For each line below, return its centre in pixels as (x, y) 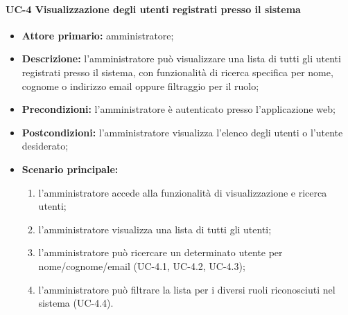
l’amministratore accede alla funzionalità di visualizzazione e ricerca (183, 192)
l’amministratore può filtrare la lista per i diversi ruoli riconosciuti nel (187, 289)
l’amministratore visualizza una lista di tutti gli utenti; (155, 229)
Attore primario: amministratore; (98, 35)
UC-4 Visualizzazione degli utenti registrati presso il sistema (153, 9)
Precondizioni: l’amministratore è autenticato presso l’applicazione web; (179, 109)
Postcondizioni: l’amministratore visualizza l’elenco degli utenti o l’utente (182, 132)
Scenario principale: (70, 169)
